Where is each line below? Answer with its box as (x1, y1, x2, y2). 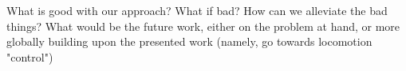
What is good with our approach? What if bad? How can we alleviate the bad (6, 2, 388, 18)
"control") (6, 48, 53, 65)
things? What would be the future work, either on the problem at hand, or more (6, 17, 400, 34)
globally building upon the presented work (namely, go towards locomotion (6, 33, 372, 50)
